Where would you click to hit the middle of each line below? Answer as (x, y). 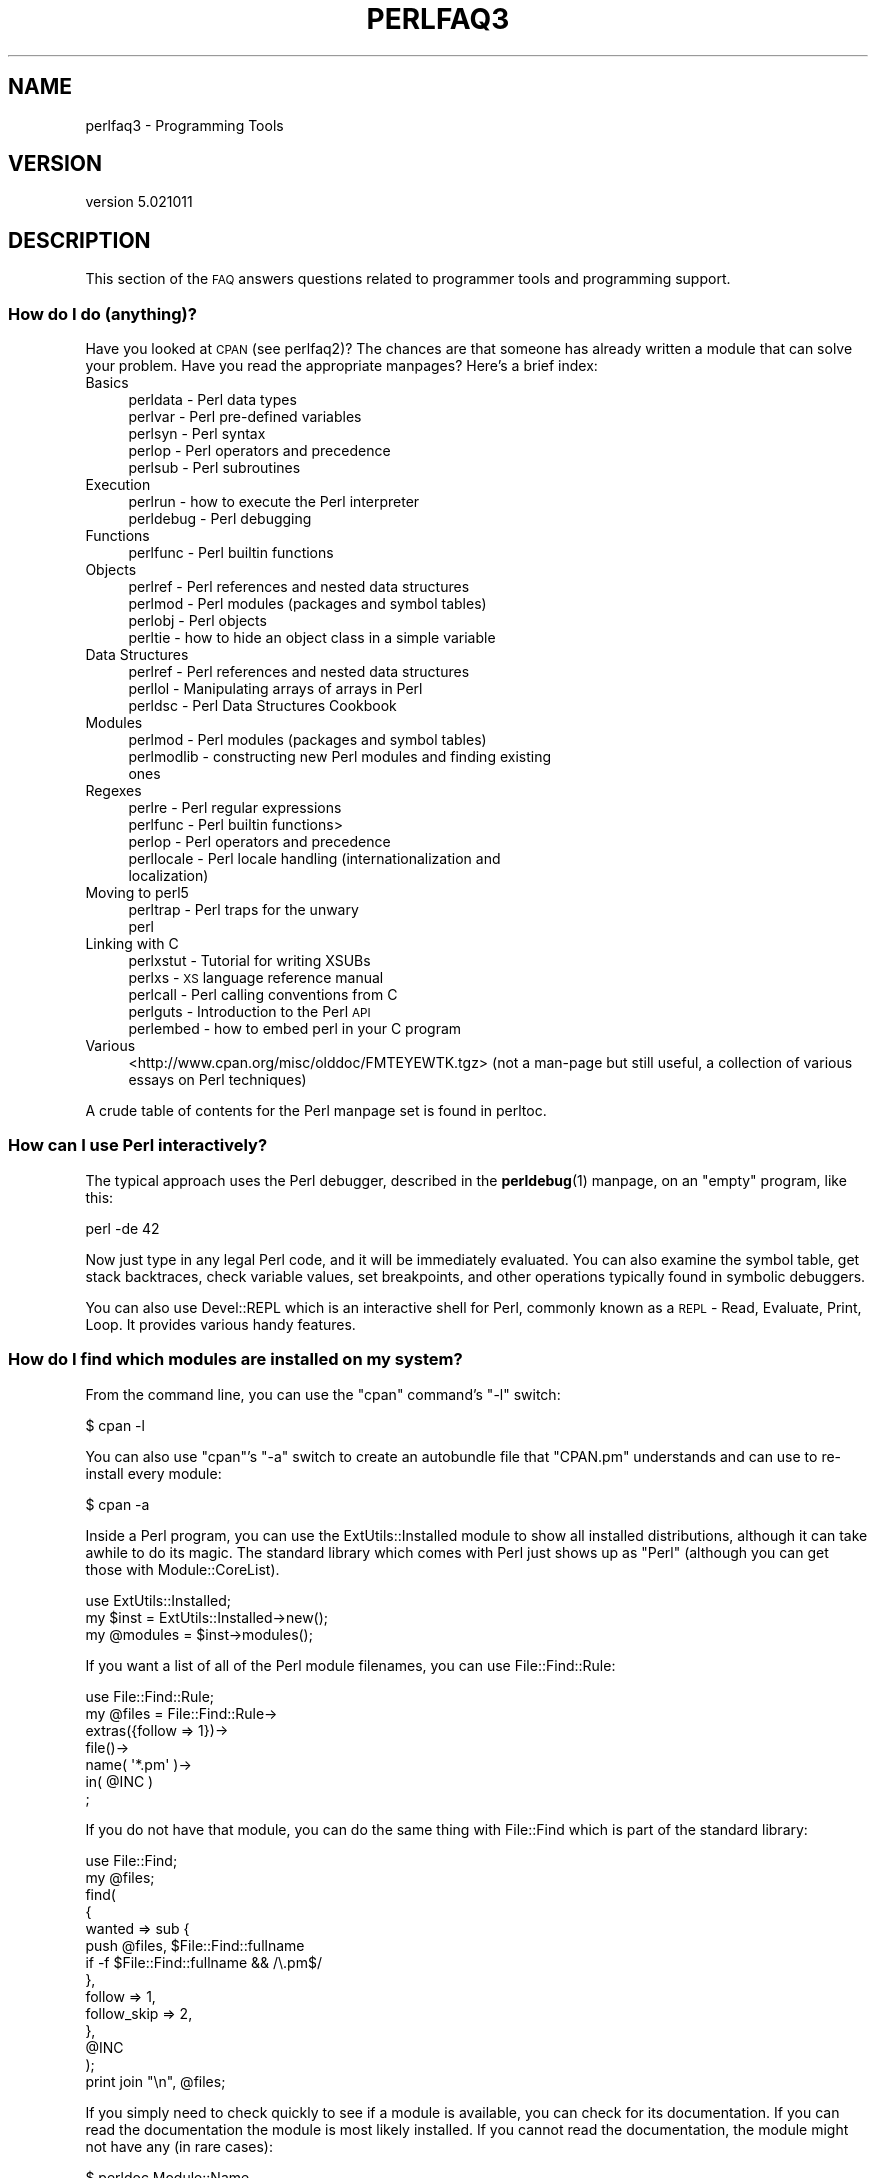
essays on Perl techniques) (217, 1080)
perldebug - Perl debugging (220, 519)
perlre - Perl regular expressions (235, 808)
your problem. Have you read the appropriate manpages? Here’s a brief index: (341, 366)
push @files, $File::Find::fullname (195, 1945)
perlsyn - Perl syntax (197, 434)
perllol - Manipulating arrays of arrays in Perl (275, 689)
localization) (168, 876)
